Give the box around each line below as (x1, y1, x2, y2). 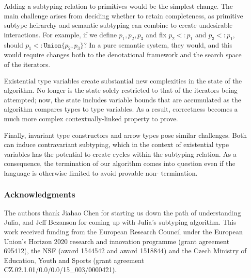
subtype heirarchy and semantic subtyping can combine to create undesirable (4, 20, 233, 30)
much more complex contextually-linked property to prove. (4, 113, 178, 123)
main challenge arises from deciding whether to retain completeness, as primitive (4, 10, 243, 20)
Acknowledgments (4, 188, 76, 200)
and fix (145, 29, 167, 39)
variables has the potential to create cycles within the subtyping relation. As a (4, 148, 236, 159)
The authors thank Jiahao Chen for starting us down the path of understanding (4, 207, 241, 217)
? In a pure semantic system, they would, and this (83, 39, 233, 49)
